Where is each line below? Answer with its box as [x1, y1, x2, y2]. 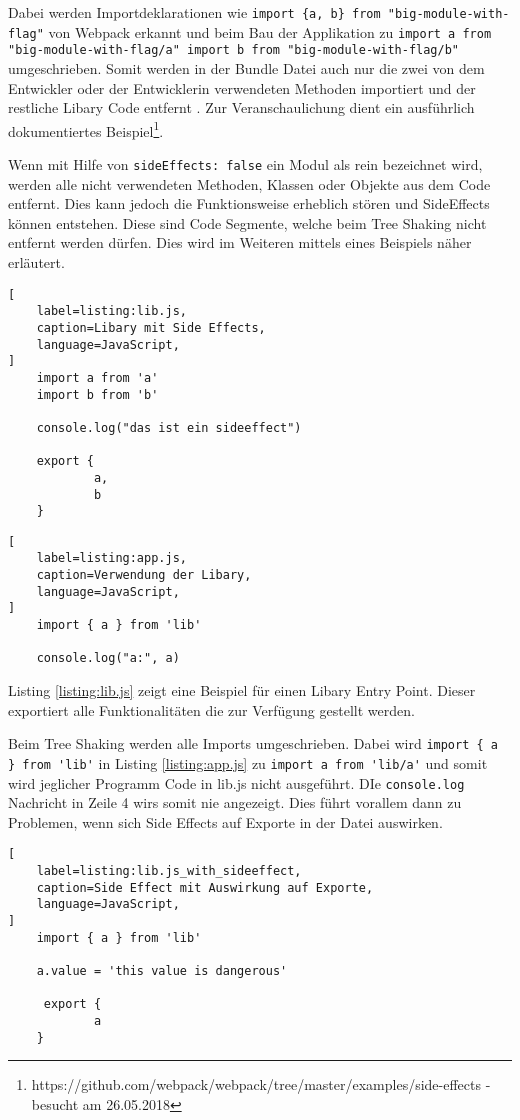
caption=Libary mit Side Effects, [36, 320, 266, 335]
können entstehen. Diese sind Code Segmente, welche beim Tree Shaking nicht [8, 212, 487, 233]
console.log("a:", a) [36, 651, 180, 666]
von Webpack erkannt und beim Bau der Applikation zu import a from [48, 21, 492, 42]
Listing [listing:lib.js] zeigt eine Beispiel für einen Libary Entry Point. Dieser [8, 680, 476, 701]
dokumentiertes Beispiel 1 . [8, 117, 164, 141]
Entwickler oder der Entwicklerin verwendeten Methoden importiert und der [8, 77, 476, 98]
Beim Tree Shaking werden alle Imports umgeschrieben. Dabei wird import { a [8, 733, 498, 754]
